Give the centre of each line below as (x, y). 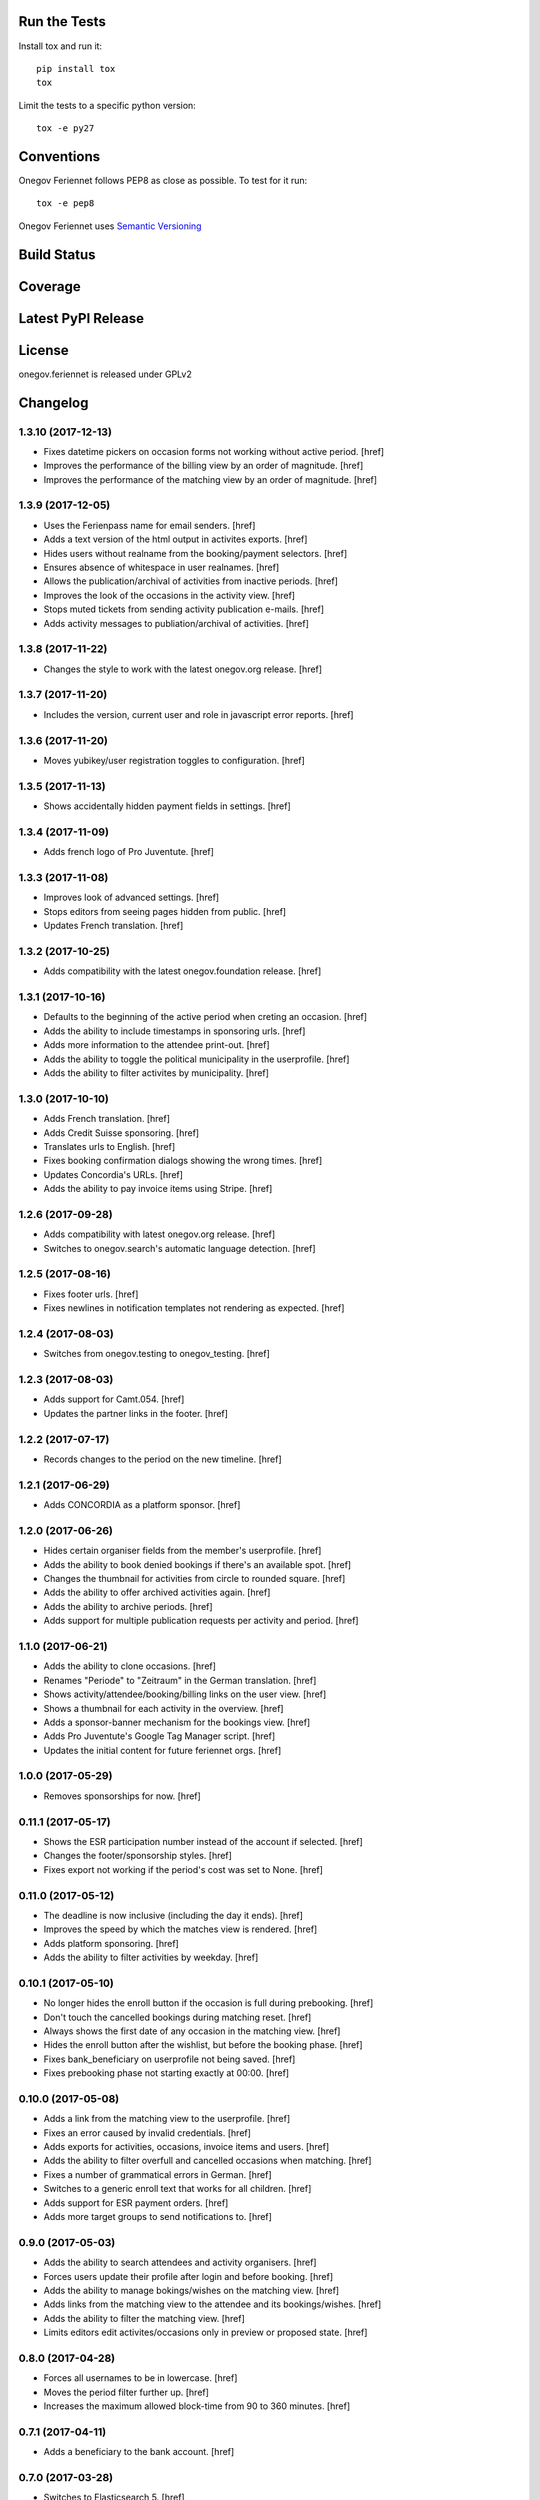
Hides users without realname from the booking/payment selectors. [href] (195, 553)
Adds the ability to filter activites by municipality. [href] (156, 1073)
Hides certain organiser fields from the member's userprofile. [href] (182, 1551)
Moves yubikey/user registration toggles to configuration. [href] (174, 760)
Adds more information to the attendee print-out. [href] (156, 1045)
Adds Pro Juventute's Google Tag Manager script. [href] (159, 1736)
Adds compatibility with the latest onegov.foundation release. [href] (182, 971)
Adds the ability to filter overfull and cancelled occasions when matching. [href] (207, 2161)
